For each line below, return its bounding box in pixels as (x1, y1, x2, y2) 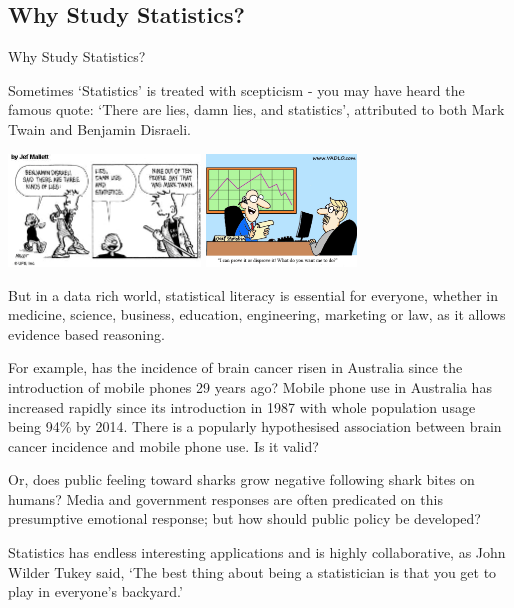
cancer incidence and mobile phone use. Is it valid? (8, 435, 319, 456)
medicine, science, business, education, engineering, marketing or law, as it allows (8, 304, 506, 325)
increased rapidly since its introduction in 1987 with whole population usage (8, 396, 476, 417)
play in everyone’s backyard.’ (8, 581, 183, 602)
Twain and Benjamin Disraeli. (8, 118, 191, 139)
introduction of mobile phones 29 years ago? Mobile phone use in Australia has (8, 376, 492, 397)
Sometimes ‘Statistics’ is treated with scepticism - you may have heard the (8, 79, 465, 100)
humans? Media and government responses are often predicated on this (8, 488, 443, 509)
